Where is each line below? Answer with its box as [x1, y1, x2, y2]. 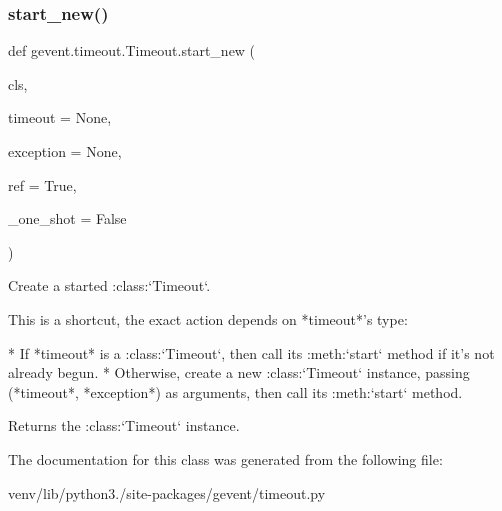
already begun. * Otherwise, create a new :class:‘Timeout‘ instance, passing [8, 362, 470, 383]
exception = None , [8, 141, 122, 161]
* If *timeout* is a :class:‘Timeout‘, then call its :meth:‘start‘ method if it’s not [8, 342, 495, 363]
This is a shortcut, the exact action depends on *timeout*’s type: [8, 308, 408, 329]
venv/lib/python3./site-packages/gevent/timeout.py [8, 482, 326, 503]
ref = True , [8, 174, 77, 195]
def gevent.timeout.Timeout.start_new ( [8, 40, 256, 61]
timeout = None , [8, 107, 112, 128]
